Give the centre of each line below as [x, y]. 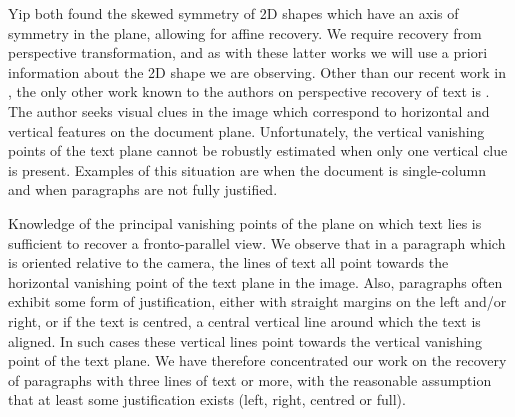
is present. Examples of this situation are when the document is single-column [247, 169]
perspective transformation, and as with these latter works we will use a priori [248, 52]
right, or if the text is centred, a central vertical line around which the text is [244, 320]
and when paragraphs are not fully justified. [143, 189]
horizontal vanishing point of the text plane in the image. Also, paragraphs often [255, 281]
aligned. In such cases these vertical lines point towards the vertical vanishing [245, 340]
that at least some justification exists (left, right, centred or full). [207, 399]
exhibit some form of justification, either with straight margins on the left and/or [257, 301]
